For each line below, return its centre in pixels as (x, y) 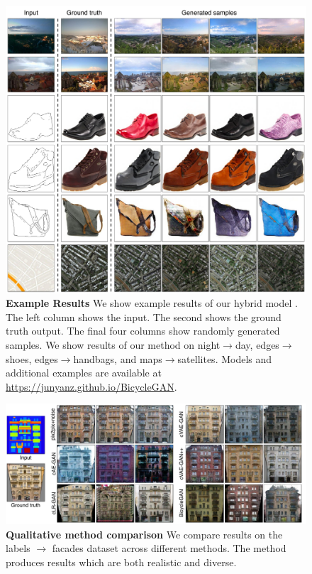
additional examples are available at (84, 373)
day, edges (257, 344)
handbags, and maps (118, 358)
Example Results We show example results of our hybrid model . (152, 303)
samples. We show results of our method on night (113, 344)
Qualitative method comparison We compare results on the (144, 534)
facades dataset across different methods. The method (169, 548)
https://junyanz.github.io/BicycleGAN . (91, 386)
